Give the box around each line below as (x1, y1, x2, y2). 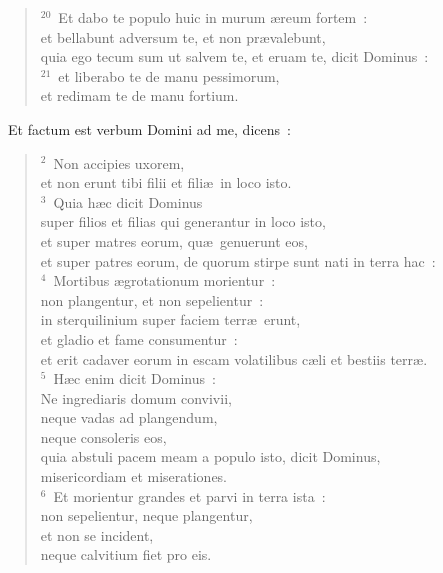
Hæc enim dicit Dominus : (53, 368, 216, 389)
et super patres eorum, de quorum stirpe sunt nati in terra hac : (40, 250, 436, 271)
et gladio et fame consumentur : (40, 328, 238, 349)
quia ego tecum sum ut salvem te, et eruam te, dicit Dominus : (40, 46, 429, 67)
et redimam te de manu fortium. (40, 85, 239, 106)
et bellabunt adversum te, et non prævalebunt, (40, 26, 326, 47)
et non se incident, (40, 524, 154, 545)
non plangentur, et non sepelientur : (40, 289, 264, 310)
